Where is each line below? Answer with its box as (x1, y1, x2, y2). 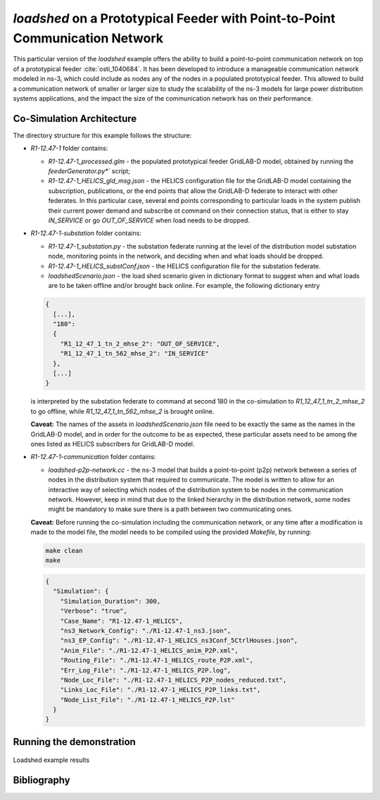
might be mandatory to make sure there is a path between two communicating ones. (48, 505, 293, 513)
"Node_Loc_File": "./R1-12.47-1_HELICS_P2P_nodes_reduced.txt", (60, 676, 287, 684)
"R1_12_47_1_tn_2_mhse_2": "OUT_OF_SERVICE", (60, 339, 220, 348)
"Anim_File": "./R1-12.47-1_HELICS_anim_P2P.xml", (60, 646, 239, 654)
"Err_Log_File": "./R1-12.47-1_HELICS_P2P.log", (60, 666, 232, 674)
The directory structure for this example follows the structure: (13, 131, 192, 139)
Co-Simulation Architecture (13, 113, 137, 125)
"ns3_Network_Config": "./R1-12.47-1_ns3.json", (60, 627, 232, 635)
